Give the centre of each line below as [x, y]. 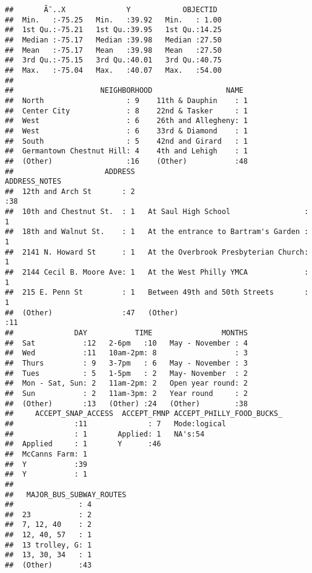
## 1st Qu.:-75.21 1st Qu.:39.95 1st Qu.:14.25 [113, 30]
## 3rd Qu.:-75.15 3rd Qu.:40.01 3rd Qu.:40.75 [113, 60]
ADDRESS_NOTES [33, 182]
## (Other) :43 [48, 565]
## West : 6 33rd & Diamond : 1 [126, 131]
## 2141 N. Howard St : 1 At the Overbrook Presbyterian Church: [157, 252]
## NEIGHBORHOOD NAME [124, 91]
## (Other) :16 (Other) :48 [126, 161]
